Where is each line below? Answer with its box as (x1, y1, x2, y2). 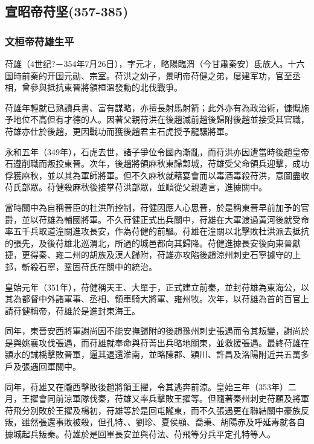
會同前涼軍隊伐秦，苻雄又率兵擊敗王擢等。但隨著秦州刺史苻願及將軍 (38, 392, 309, 405)
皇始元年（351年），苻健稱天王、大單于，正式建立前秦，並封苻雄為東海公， (5, 280, 301, 293)
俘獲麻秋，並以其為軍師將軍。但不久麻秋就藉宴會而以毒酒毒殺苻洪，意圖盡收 (5, 169, 309, 181)
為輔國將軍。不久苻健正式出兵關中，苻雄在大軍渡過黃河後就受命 (55, 213, 309, 225)
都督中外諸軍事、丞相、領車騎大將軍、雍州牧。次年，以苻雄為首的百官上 (21, 292, 309, 305)
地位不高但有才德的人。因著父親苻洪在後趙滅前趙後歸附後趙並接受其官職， (13, 113, 309, 126)
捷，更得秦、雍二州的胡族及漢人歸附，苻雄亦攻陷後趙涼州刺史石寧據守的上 (5, 248, 301, 261)
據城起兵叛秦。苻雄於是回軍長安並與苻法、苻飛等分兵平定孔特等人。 (5, 428, 275, 440)
